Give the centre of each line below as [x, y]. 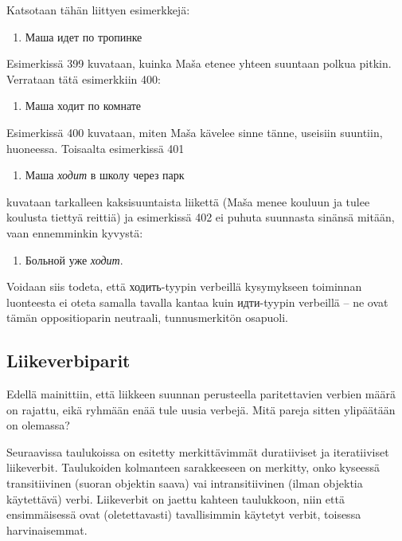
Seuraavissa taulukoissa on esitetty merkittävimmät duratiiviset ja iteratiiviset [198, 451]
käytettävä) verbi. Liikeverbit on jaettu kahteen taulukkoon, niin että [176, 498]
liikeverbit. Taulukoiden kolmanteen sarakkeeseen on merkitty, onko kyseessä [193, 467]
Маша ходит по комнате [83, 106]
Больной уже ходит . [74, 259]
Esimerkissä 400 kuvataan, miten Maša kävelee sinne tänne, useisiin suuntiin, [195, 132]
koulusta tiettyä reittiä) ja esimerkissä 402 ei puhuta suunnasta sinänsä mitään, [201, 217]
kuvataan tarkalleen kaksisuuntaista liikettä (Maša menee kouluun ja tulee [188, 201]
